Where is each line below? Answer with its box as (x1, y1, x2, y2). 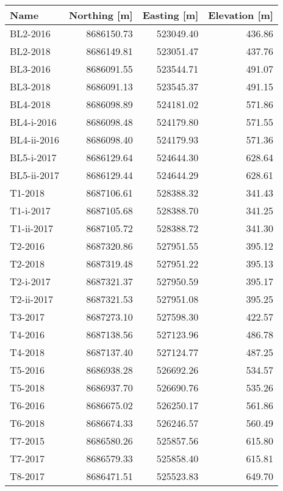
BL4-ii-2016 (10, 133, 59, 147)
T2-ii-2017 (10, 292, 54, 306)
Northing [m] (68, 8, 133, 22)
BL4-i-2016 (10, 115, 57, 129)
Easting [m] (142, 8, 199, 22)
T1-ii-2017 (10, 221, 54, 235)
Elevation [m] (208, 8, 273, 22)
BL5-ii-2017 (10, 168, 59, 182)
